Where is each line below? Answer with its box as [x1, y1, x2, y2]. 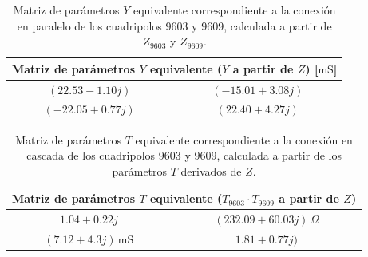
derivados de [180, 162, 242, 179]
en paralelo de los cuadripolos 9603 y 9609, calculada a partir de [17, 17, 332, 34]
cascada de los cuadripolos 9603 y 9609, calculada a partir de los [26, 147, 342, 164]
